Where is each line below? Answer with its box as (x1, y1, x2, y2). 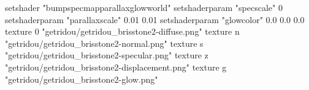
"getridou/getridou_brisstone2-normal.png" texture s (5, 36, 204, 49)
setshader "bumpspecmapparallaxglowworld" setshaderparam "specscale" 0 (5, 1, 283, 13)
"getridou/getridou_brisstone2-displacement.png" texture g (5, 60, 227, 73)
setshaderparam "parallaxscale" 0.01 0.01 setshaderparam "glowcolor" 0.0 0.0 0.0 (5, 13, 305, 26)
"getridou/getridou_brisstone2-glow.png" (5, 72, 158, 85)
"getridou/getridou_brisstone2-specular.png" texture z (5, 49, 208, 61)
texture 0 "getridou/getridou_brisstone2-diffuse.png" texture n (5, 25, 240, 38)
